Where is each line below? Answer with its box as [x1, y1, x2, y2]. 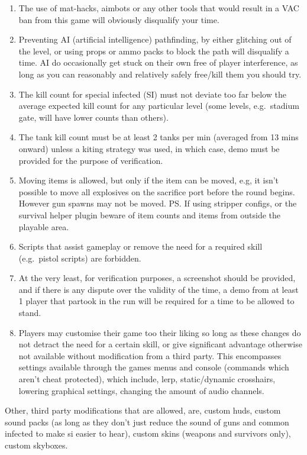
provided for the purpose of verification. [18, 154, 163, 166]
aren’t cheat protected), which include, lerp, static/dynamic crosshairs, [18, 373, 276, 385]
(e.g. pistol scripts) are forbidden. [18, 251, 141, 264]
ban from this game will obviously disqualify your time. [18, 13, 219, 25]
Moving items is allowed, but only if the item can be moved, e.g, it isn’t [18, 174, 279, 186]
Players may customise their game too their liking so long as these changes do [18, 326, 301, 338]
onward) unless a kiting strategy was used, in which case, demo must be [18, 142, 280, 154]
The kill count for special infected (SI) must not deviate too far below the [18, 88, 286, 100]
